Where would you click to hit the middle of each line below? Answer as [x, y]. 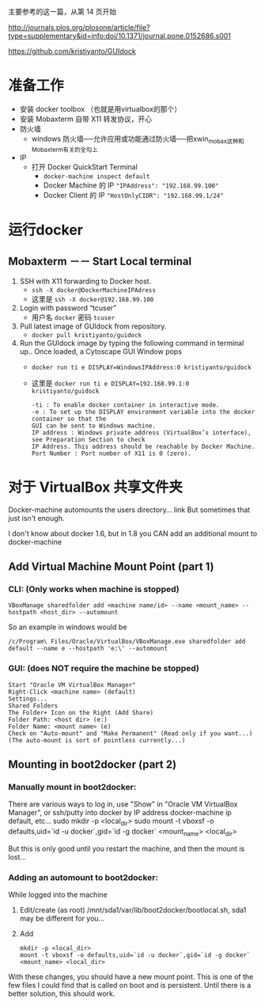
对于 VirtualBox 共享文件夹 [96, 487]
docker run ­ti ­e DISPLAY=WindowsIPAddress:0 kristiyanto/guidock [141, 367]
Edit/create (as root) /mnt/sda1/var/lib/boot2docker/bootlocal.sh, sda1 [133, 910]
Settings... [28, 699]
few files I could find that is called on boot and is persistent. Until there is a [130, 985]
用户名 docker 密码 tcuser [73, 317]
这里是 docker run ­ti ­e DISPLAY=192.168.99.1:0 [110, 383]
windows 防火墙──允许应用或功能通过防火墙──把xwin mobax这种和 [138, 139]
